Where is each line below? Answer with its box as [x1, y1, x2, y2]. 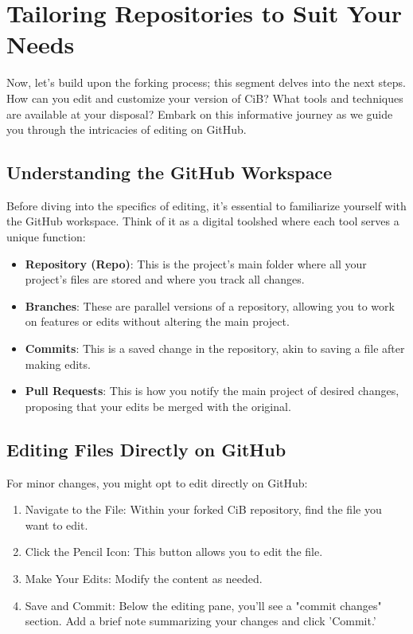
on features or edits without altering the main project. [25, 313, 290, 330]
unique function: [6, 229, 86, 245]
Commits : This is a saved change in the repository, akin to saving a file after [25, 340, 405, 357]
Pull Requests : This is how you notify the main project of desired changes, [25, 382, 399, 399]
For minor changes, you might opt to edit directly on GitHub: [6, 474, 308, 491]
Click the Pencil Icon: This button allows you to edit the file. [25, 543, 323, 560]
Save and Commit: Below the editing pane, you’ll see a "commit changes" [25, 597, 382, 613]
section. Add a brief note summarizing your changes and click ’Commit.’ [25, 612, 376, 629]
